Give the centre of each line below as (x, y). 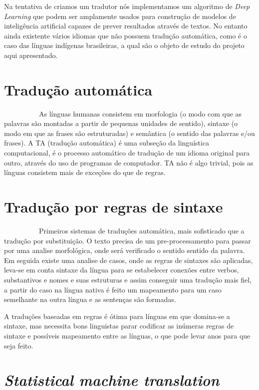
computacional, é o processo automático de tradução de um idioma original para (127, 153)
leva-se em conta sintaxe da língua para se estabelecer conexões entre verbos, (122, 270)
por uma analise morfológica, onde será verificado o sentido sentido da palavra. (125, 250)
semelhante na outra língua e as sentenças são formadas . (90, 299)
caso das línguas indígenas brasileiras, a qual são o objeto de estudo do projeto (124, 45)
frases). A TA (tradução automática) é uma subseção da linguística (107, 143)
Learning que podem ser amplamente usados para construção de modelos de (120, 16)
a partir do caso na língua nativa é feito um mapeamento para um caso (113, 289)
